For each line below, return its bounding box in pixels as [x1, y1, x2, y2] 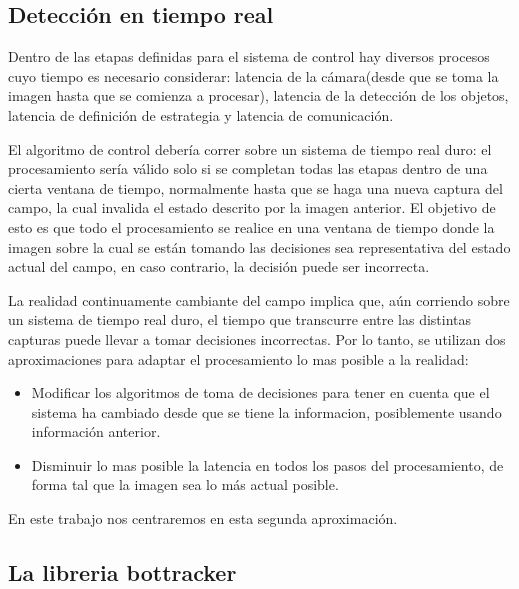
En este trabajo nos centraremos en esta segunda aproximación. [8, 508, 398, 529]
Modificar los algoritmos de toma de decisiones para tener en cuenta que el [31, 382, 490, 403]
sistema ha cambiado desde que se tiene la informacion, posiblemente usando [31, 401, 502, 422]
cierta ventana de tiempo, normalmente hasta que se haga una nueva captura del [8, 177, 503, 198]
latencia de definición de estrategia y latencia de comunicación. [8, 104, 394, 125]
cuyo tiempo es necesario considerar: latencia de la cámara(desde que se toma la [8, 65, 499, 86]
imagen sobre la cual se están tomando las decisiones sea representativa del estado [8, 236, 511, 257]
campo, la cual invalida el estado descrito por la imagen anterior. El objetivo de [8, 197, 496, 218]
